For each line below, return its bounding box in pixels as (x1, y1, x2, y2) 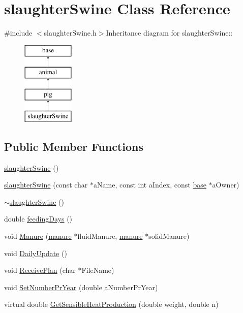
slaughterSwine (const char (4, 179, 88, 190)
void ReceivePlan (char (4, 265, 76, 275)
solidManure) (148, 231, 190, 241)
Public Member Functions (4, 138, 143, 154)
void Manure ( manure (4, 231, 72, 241)
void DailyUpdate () (4, 247, 67, 258)
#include (4, 27, 33, 38)
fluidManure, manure (77, 231, 143, 241)
